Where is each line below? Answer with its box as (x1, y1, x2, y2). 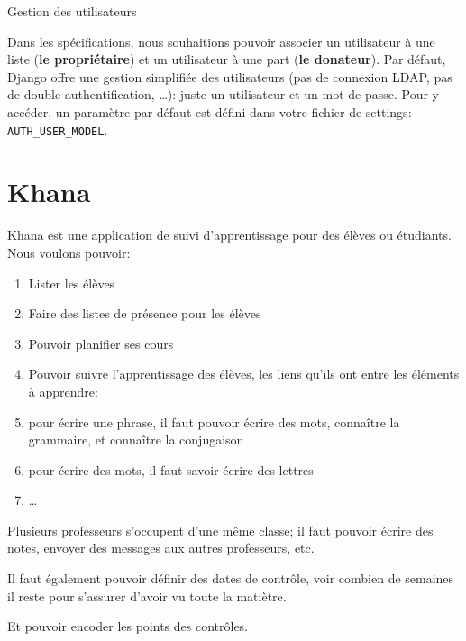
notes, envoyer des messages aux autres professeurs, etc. (7, 538, 315, 557)
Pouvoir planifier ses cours (28, 334, 174, 353)
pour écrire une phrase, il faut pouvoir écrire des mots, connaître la (28, 412, 400, 431)
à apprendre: (28, 381, 98, 400)
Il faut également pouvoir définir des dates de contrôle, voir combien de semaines (7, 569, 454, 588)
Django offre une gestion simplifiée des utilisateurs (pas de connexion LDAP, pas (7, 67, 452, 86)
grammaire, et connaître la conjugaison (28, 430, 244, 449)
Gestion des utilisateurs (7, 2, 137, 20)
